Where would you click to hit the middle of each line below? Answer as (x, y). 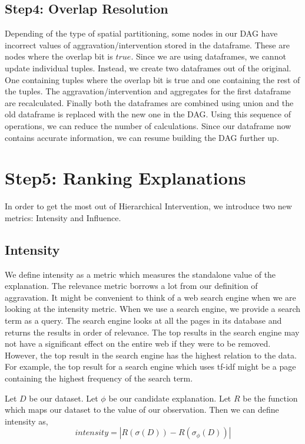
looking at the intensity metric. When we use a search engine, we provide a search (153, 309)
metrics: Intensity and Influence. (63, 217)
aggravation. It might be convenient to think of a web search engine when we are (150, 297)
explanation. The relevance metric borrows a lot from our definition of (131, 286)
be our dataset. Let (64, 398)
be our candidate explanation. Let (170, 398)
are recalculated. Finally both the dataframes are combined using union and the (149, 102)
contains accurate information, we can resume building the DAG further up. (142, 137)
